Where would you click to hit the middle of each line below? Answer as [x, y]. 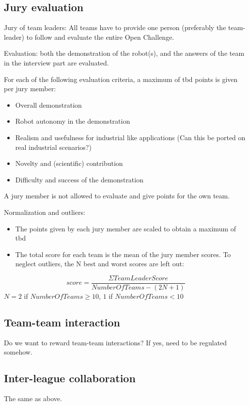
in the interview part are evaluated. [56, 62]
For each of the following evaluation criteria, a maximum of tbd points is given [121, 79]
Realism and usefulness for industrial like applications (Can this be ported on [130, 137]
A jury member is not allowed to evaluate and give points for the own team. [117, 196]
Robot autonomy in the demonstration [73, 121]
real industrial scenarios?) [53, 147]
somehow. [18, 352]
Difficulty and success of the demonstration [79, 179]
